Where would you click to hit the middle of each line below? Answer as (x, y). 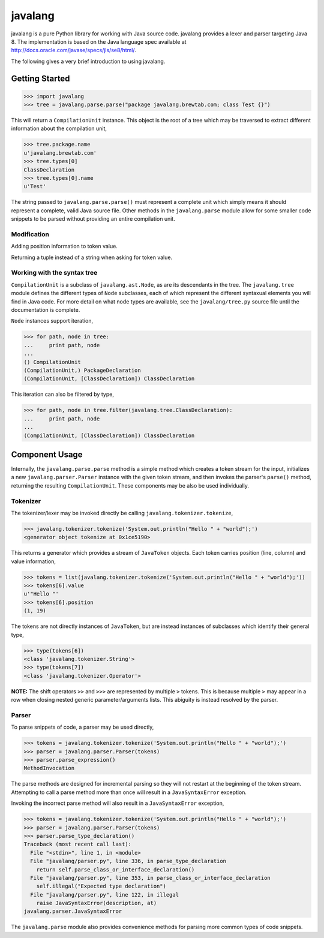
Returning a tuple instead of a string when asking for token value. (92, 257)
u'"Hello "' (41, 594)
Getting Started (40, 78)
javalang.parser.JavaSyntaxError (73, 911)
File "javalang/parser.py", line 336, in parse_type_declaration (128, 861)
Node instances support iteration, (52, 321)
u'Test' (35, 187)
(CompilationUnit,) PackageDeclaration (82, 370)
